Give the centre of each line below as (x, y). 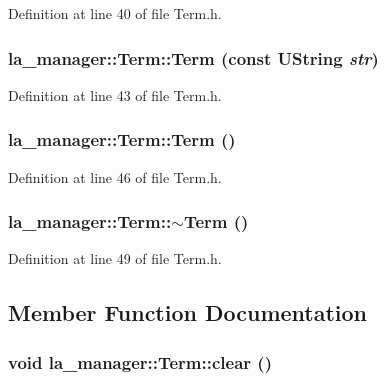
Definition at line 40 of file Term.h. (115, 13)
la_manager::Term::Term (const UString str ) (193, 57)
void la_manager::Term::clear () (140, 361)
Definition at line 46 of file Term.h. (115, 176)
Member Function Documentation (188, 312)
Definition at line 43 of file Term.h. (115, 94)
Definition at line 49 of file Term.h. (115, 258)
